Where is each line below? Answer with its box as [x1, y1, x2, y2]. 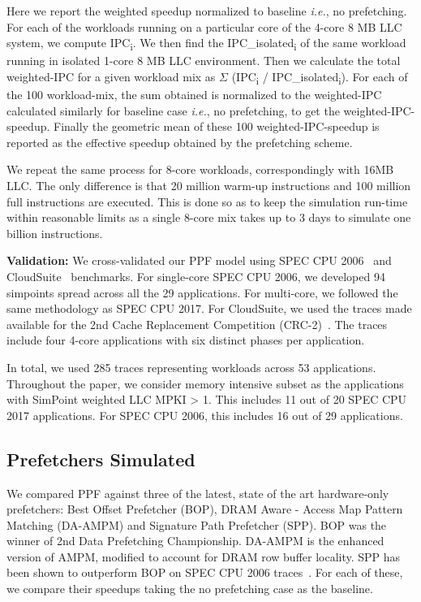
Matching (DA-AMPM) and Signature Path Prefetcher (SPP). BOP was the [6, 516, 387, 533]
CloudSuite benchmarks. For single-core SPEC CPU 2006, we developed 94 [6, 267, 385, 284]
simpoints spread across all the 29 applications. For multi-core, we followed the [6, 284, 398, 301]
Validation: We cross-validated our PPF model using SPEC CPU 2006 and [6, 252, 392, 269]
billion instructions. [6, 224, 103, 241]
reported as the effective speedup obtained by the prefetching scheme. [6, 133, 353, 150]
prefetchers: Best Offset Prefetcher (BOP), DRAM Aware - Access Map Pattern [6, 500, 403, 518]
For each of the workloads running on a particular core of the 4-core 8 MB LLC [6, 18, 402, 35]
